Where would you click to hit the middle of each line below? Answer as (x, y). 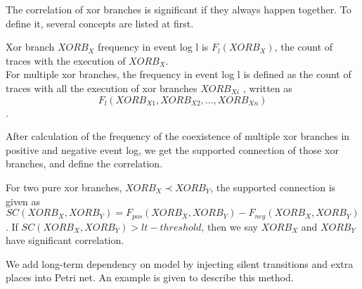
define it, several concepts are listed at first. (100, 23)
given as (23, 201)
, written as (267, 88)
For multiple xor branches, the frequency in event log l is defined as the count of (179, 74)
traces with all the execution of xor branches (102, 88)
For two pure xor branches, (64, 187)
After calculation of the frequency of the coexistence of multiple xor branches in (178, 136)
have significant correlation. (65, 240)
